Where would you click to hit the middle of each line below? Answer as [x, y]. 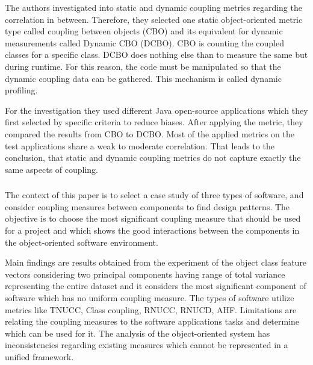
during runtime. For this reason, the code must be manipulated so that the [143, 66]
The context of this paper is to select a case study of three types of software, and [154, 195]
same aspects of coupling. [51, 169]
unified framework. [39, 356]
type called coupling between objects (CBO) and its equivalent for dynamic [144, 31]
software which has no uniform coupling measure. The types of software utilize [150, 297]
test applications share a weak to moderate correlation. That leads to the [140, 145]
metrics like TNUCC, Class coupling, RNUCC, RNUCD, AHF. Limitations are [151, 309]
